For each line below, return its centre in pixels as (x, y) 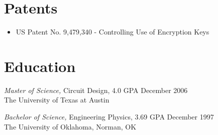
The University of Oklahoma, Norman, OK (70, 126)
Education (40, 66)
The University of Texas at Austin (57, 100)
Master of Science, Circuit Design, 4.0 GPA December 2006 (96, 90)
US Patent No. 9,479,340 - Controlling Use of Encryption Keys (113, 32)
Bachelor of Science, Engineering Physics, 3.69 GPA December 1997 (109, 117)
